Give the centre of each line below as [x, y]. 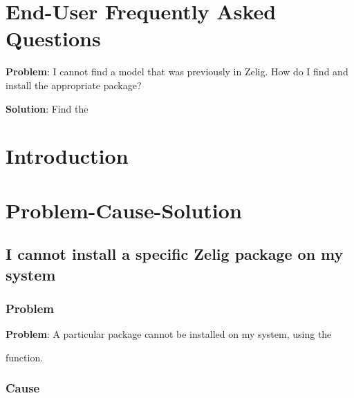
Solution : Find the [47, 108]
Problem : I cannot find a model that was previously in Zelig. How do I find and [177, 72]
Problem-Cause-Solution [124, 210]
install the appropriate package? [74, 85]
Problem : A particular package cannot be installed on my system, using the [169, 334]
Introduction [67, 156]
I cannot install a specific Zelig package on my [175, 254]
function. [25, 357]
